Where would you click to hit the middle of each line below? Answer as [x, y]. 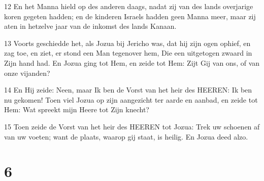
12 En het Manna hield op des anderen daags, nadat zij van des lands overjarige [129, 6]
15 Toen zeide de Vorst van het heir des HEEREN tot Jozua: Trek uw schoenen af [132, 126]
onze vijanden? [27, 73]
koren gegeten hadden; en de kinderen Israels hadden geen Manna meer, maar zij [130, 16]
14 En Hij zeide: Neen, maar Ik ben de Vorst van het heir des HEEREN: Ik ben [128, 90]
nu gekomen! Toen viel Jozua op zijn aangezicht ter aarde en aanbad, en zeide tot [131, 99]
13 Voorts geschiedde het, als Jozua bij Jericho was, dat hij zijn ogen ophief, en [127, 43]
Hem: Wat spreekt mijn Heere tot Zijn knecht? [77, 109]
